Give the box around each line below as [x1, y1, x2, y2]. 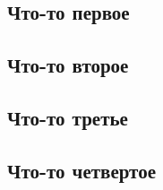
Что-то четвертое [7, 156, 156, 184]
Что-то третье [7, 103, 128, 131]
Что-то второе [7, 51, 129, 79]
